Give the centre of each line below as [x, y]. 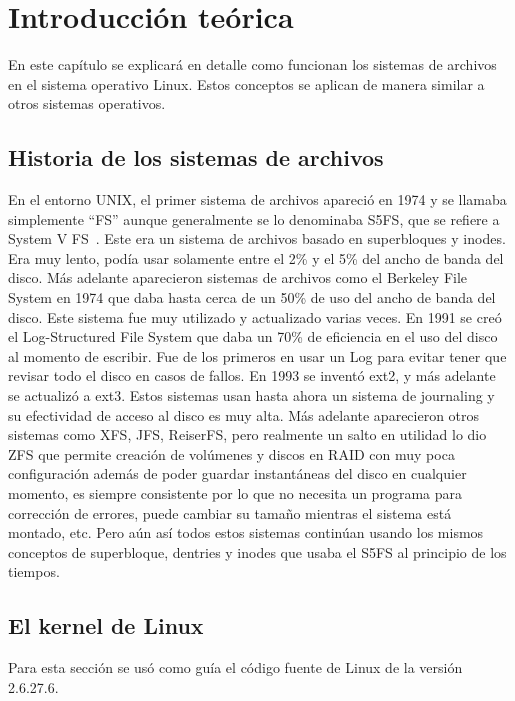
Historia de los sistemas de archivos [196, 157]
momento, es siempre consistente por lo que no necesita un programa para [235, 493]
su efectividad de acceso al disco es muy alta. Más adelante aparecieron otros [244, 414]
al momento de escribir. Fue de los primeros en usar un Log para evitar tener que [257, 355]
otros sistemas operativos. [87, 103]
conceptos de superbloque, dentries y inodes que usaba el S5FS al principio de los [257, 551]
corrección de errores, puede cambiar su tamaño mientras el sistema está [230, 512]
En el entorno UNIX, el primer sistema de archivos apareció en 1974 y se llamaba [257, 199]
